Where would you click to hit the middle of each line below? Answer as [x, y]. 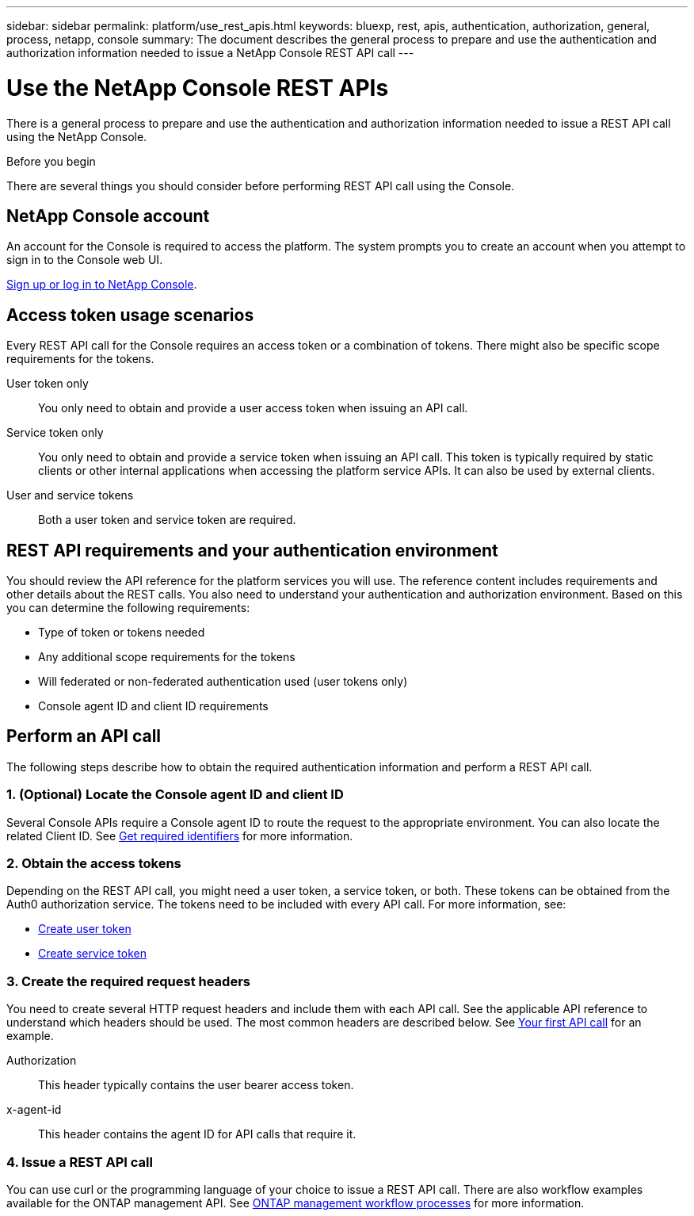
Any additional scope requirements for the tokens [167, 657]
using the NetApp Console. [77, 136]
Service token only [55, 433]
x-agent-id [34, 1110]
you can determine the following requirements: [128, 608]
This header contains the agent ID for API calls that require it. [197, 1134]
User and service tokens [70, 495]
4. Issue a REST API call [80, 1162]
